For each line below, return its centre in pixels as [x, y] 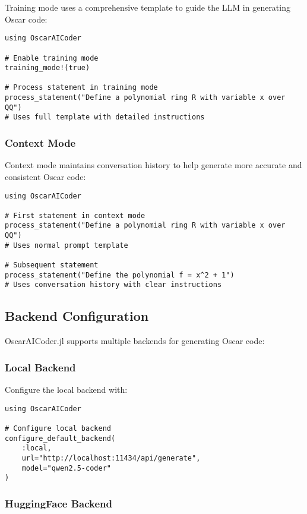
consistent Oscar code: [45, 176]
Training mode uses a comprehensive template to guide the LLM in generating [148, 7]
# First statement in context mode [75, 215]
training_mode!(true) [48, 68]
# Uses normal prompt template [67, 245]
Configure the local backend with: [66, 390]
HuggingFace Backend [59, 503]
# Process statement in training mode [81, 88]
